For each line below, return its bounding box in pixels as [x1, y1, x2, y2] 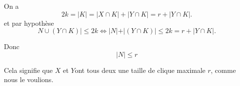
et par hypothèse [4, 17, 54, 28]
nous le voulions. [4, 74, 54, 85]
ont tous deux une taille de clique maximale [75, 65, 206, 75]
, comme [211, 65, 236, 75]
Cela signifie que [4, 65, 53, 75]
